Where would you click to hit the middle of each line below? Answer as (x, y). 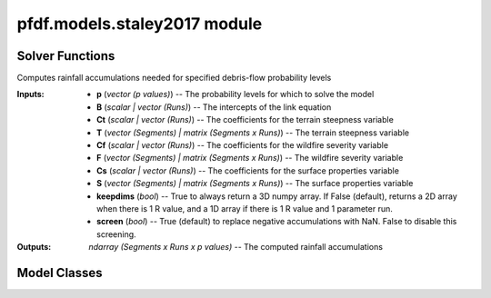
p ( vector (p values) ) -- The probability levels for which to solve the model (235, 94)
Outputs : (34, 247)
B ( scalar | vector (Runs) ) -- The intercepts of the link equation (214, 107)
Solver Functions (66, 56)
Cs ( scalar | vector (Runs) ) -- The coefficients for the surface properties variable (248, 170)
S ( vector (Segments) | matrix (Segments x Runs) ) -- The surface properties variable (255, 184)
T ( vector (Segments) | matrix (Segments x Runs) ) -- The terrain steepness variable (253, 133)
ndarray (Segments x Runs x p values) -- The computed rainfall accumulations (236, 247)
